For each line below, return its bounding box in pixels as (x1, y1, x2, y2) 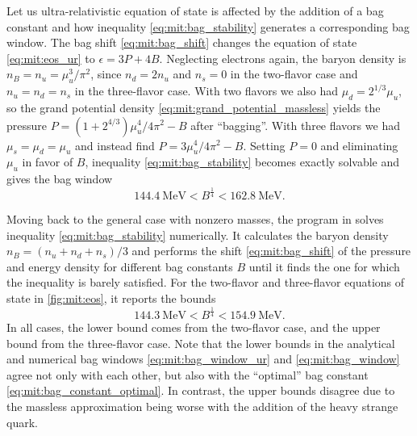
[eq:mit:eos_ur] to (6, 49, 95, 66)
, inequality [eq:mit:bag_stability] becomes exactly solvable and (85, 153, 400, 170)
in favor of (22, 153, 73, 170)
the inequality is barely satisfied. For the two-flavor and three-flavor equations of (6, 274, 405, 291)
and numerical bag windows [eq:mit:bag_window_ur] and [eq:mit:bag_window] (6, 350, 400, 367)
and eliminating (320, 136, 398, 153)
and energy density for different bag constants (6, 258, 233, 275)
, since (90, 65, 122, 82)
